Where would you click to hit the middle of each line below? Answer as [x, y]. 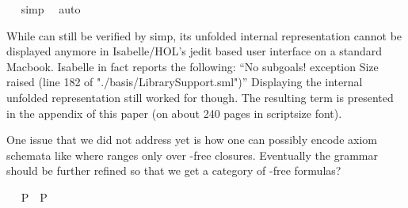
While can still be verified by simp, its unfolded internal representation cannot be [204, 35]
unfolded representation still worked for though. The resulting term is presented [200, 97]
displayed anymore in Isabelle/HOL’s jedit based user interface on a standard [194, 51]
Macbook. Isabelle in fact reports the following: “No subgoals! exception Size [193, 66]
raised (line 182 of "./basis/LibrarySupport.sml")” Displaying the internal [185, 82]
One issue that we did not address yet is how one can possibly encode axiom [192, 140]
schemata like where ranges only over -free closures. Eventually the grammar [192, 155]
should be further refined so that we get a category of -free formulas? [174, 170]
